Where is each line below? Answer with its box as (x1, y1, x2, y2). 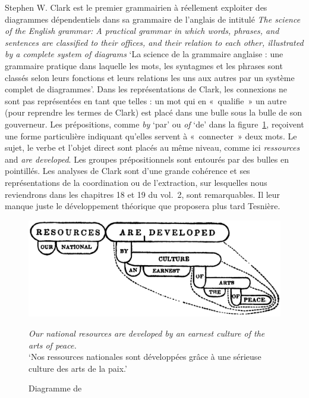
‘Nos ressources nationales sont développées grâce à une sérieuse (29, 350, 261, 363)
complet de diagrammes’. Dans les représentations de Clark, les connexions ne (5, 83, 287, 95)
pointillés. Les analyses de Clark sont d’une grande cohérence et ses (5, 164, 250, 177)
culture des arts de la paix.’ (29, 362, 127, 374)
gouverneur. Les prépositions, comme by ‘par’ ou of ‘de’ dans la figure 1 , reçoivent (5, 117, 304, 130)
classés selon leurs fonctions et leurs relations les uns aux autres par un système (5, 71, 295, 83)
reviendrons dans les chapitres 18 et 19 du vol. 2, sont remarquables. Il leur (5, 188, 280, 200)
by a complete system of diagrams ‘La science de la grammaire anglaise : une (5, 48, 283, 60)
